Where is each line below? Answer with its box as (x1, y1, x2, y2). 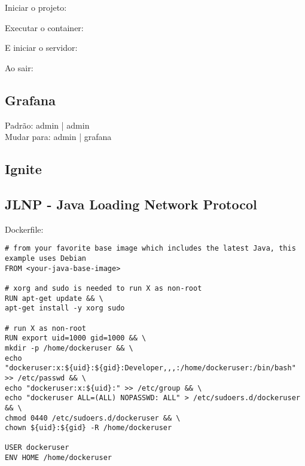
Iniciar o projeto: (5, 1, 67, 13)
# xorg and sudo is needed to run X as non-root (5, 284, 202, 293)
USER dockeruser (5, 443, 69, 452)
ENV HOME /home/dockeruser (5, 453, 112, 462)
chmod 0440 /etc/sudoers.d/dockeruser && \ (5, 413, 181, 422)
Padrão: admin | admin (5, 118, 90, 131)
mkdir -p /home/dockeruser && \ (5, 343, 133, 352)
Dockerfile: (5, 223, 44, 235)
